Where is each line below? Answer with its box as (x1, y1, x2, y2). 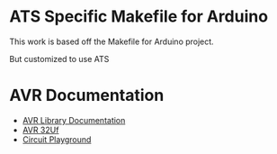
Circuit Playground (22, 133, 92, 145)
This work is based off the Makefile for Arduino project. (9, 36, 214, 47)
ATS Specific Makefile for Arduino (9, 6, 268, 27)
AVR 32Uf (22, 124, 59, 135)
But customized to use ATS (9, 53, 110, 64)
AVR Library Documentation (22, 114, 126, 125)
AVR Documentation (9, 86, 165, 105)
